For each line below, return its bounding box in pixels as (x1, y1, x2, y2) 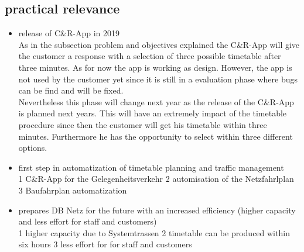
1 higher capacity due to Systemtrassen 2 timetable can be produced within (18, 226, 290, 239)
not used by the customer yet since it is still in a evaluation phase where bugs (18, 73, 298, 85)
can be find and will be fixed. (18, 84, 124, 96)
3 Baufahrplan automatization (18, 184, 127, 196)
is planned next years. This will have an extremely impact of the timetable (18, 107, 287, 119)
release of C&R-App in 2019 (18, 27, 119, 39)
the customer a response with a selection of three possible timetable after (18, 50, 281, 62)
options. (18, 141, 47, 154)
